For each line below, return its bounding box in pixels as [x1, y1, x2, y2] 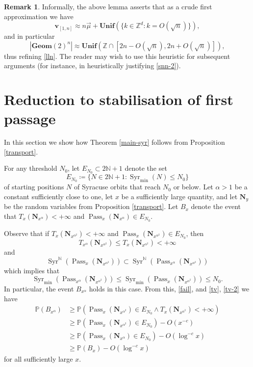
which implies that [4, 265, 60, 275]
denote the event [191, 201, 241, 211]
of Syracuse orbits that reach [74, 182, 161, 192]
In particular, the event [4, 284, 74, 294]
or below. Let [173, 182, 213, 192]
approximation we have [4, 11, 74, 21]
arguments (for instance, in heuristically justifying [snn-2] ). [4, 60, 181, 71]
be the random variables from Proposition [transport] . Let [4, 201, 178, 211]
